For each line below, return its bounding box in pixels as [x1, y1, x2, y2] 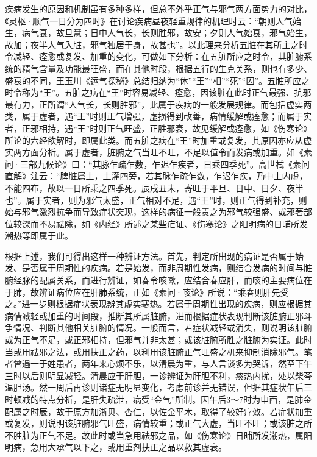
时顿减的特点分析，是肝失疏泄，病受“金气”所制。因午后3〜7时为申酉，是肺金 [5, 393, 312, 405]
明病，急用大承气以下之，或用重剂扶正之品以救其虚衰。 [5, 441, 227, 453]
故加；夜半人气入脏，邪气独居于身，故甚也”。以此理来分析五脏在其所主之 [5, 38, 299, 51]
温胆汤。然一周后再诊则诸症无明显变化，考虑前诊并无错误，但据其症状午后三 [5, 381, 312, 394]
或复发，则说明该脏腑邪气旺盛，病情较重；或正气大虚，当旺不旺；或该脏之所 [5, 417, 312, 430]
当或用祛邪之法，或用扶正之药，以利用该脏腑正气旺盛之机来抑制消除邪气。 [5, 345, 304, 358]
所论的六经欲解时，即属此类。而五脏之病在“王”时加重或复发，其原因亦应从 [5, 133, 304, 146]
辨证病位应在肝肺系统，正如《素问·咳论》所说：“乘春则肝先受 [38, 285, 289, 298]
